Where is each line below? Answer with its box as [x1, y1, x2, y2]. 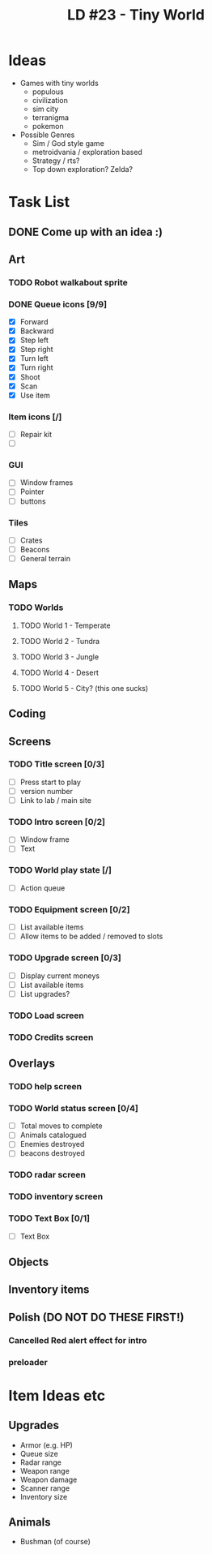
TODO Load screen [8, 1010, 85, 1021]
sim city [32, 104, 59, 114]
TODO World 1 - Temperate [19, 620, 111, 630]
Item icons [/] [8, 411, 62, 423]
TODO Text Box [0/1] [8, 1213, 91, 1224]
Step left [19, 335, 49, 346]
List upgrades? [19, 989, 70, 998]
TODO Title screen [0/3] [8, 758, 105, 770]
